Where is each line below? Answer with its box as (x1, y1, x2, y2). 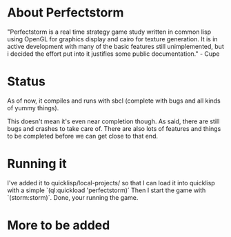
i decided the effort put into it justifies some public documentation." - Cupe (7, 50, 220, 58)
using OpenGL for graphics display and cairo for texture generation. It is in (7, 34, 219, 43)
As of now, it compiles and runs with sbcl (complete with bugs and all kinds (7, 96, 221, 105)
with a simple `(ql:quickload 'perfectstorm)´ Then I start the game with (7, 186, 206, 194)
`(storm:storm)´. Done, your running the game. (7, 193, 139, 201)
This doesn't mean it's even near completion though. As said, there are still (7, 117, 220, 125)
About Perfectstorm (7, 5, 124, 21)
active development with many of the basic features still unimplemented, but (7, 42, 224, 50)
